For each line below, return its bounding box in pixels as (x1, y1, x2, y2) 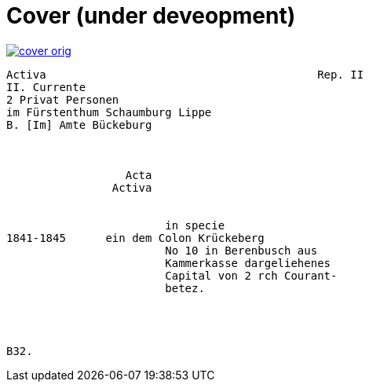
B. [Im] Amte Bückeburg (6, 118, 152, 131)
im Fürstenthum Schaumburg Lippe (6, 105, 212, 119)
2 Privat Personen (6, 93, 119, 106)
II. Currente (6, 80, 86, 93)
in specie (165, 218, 225, 232)
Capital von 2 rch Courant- (165, 269, 338, 282)
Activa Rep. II (6, 68, 364, 81)
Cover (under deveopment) (6, 2, 296, 29)
